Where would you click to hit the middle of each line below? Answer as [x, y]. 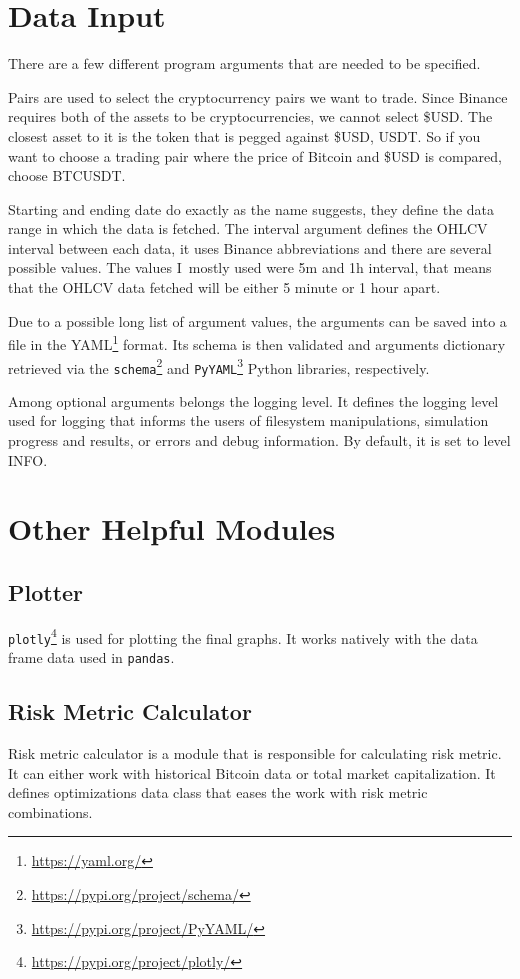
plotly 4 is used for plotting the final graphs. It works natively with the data [243, 636]
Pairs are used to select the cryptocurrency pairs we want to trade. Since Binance [258, 96]
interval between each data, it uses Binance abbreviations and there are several [250, 247]
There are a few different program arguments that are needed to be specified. [244, 63]
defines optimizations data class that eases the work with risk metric [218, 792]
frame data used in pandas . [91, 657]
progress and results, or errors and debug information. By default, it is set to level [259, 440]
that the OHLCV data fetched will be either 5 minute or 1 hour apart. [224, 287]
